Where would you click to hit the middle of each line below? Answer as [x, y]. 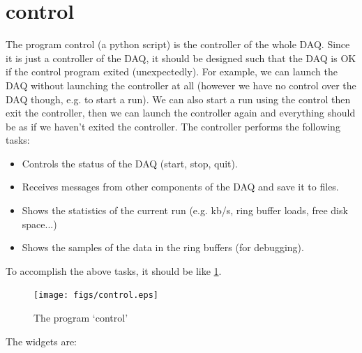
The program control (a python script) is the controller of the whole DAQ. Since [178, 44]
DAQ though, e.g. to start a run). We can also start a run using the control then [178, 99]
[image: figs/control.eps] [96, 295]
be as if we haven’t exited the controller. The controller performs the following [173, 126]
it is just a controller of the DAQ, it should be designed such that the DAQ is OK [181, 58]
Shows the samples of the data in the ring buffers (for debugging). [163, 247]
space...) [39, 224]
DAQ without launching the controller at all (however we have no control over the [181, 85]
